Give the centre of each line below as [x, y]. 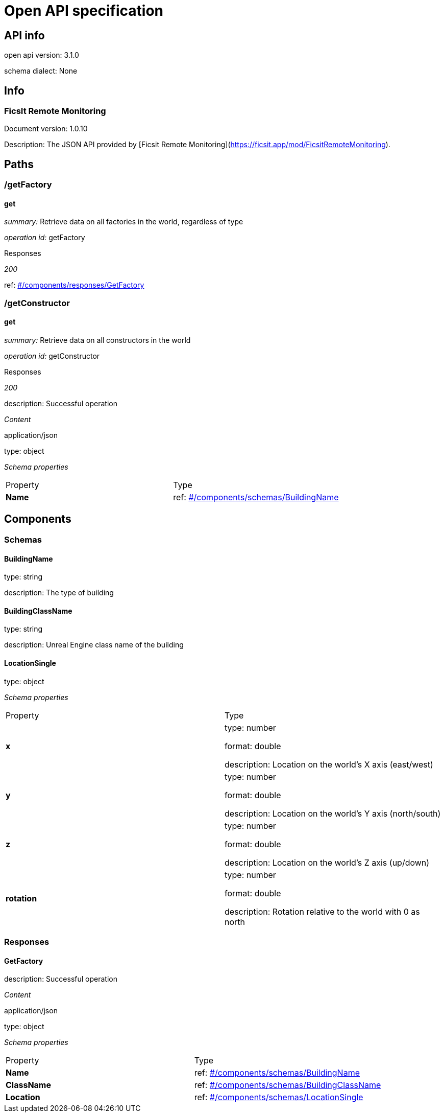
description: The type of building [59, 593]
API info [24, 35]
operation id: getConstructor [52, 356]
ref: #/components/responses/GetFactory [74, 285]
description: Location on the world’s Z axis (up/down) [327, 862]
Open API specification [84, 11]
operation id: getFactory [45, 238]
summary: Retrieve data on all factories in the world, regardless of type [124, 222]
